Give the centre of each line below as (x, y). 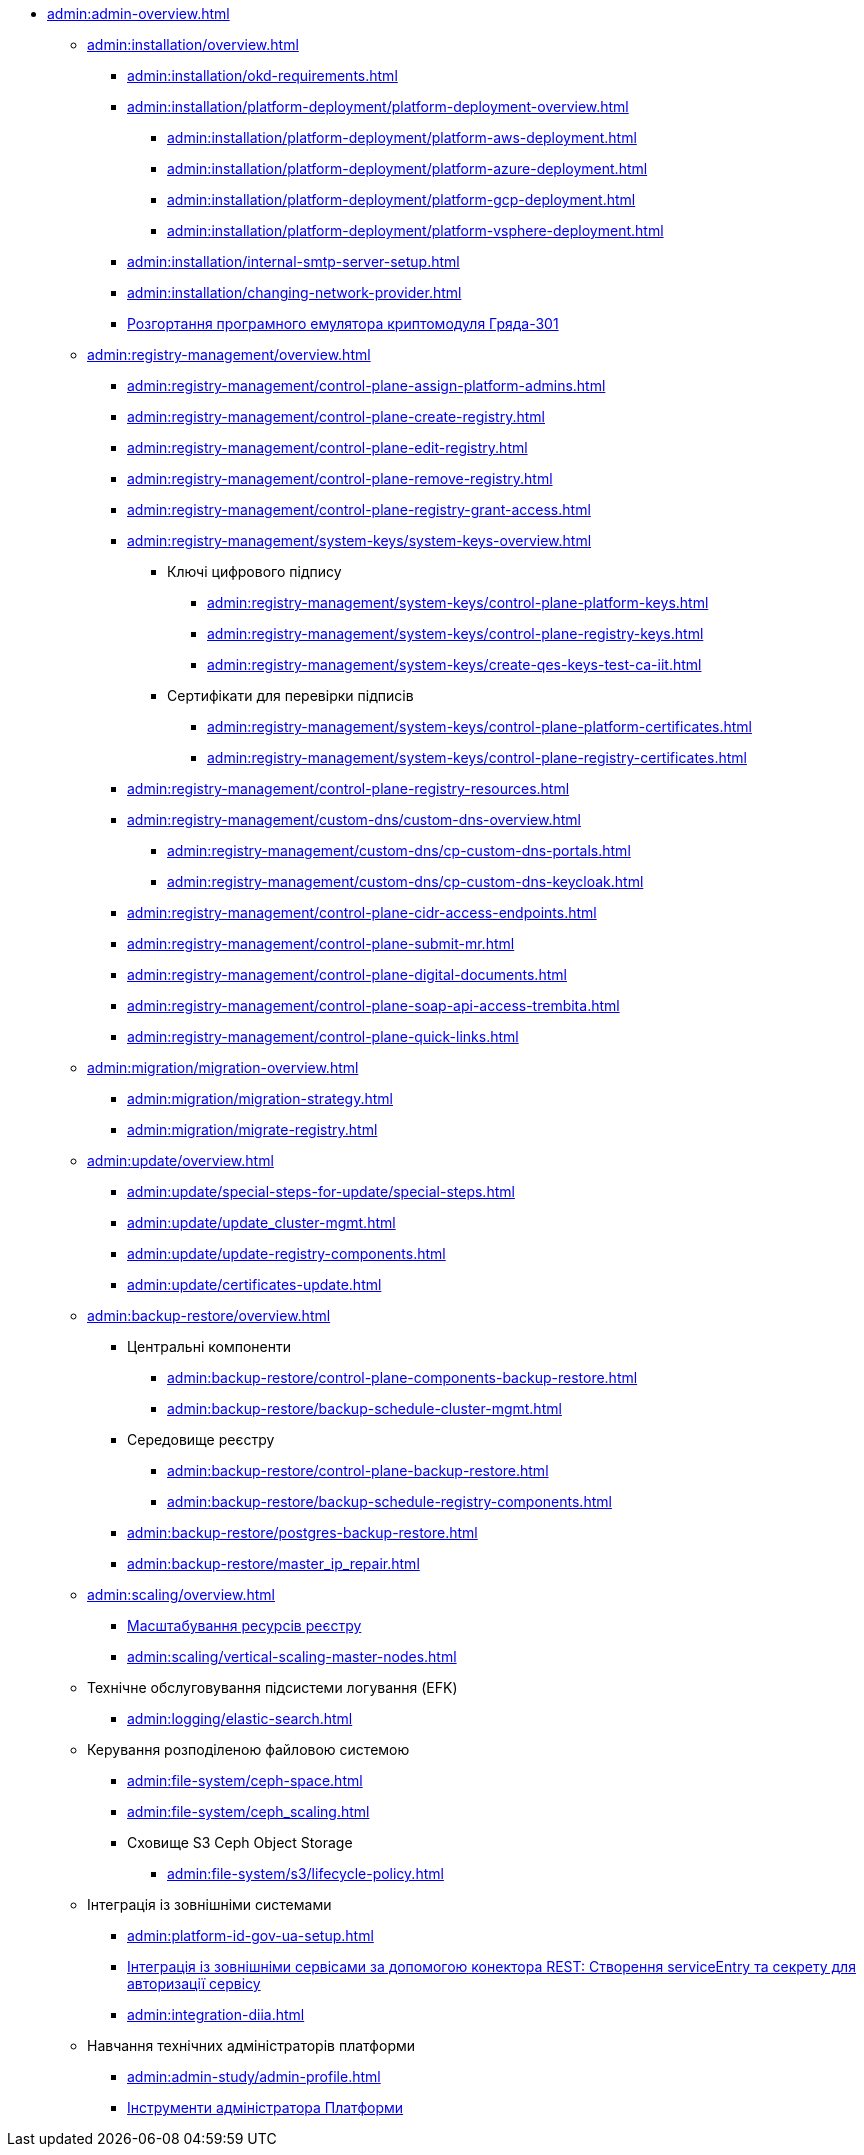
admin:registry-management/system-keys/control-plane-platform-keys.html (458, 602)
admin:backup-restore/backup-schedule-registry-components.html (389, 1501)
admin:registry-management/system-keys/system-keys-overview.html (359, 540)
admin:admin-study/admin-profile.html (254, 2076)
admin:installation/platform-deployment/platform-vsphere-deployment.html (415, 230)
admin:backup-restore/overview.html (209, 1315)
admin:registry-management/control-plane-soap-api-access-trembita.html (373, 1005)
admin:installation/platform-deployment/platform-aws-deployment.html (402, 137)
